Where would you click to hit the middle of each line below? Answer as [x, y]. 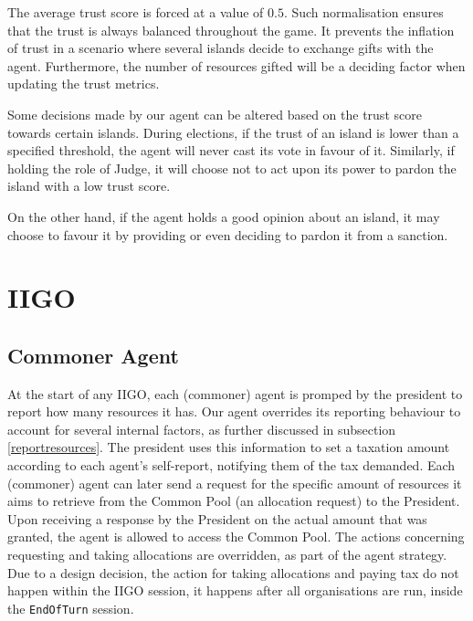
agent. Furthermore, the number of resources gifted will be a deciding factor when [236, 65]
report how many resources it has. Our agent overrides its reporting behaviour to [234, 411]
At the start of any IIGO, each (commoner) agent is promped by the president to [235, 393]
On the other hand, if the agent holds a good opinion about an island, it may [224, 216]
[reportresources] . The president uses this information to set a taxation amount [229, 447]
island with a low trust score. [89, 186]
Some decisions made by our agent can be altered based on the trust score [215, 114]
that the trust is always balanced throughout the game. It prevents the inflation [231, 30]
